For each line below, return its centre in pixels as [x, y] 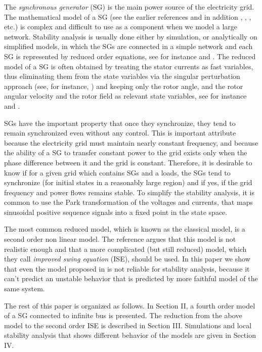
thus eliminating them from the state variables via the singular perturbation [122, 76]
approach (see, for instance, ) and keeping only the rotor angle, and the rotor [124, 86]
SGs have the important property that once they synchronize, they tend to [120, 123]
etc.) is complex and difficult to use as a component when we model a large [121, 27]
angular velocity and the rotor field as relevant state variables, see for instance [125, 96]
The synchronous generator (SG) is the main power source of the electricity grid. [129, 7]
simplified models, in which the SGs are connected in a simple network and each [128, 46]
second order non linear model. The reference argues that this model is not [120, 239]
